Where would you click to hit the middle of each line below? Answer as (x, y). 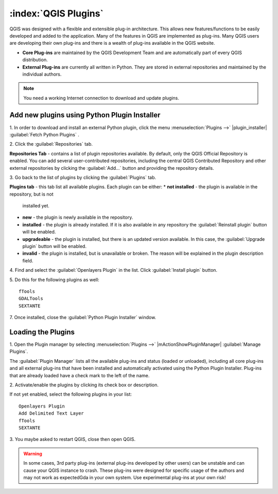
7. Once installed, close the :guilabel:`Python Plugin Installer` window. (83, 317)
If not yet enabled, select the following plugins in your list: (71, 394)
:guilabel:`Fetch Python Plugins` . (44, 134)
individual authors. (42, 74)
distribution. (35, 60)
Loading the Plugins (42, 332)
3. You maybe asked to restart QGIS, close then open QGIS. (73, 439)
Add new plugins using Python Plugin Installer (85, 115)
